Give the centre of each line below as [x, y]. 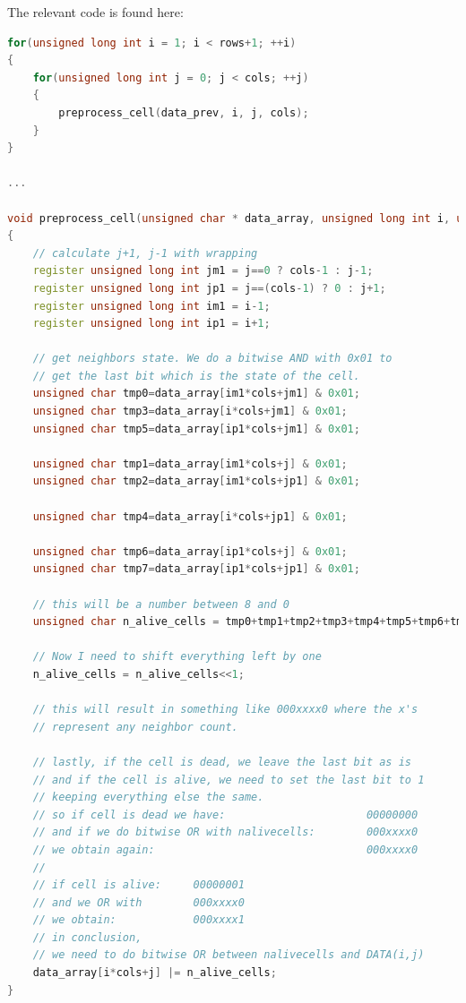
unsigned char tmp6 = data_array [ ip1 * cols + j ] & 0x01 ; [190, 551]
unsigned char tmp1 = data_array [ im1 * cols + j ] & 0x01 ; [190, 463]
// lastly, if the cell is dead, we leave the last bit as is [222, 762]
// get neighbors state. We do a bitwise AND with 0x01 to [212, 359]
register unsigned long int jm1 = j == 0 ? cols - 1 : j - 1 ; [203, 271]
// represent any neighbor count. [135, 727]
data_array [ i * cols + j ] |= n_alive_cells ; [155, 973]
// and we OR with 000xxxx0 [138, 902]
